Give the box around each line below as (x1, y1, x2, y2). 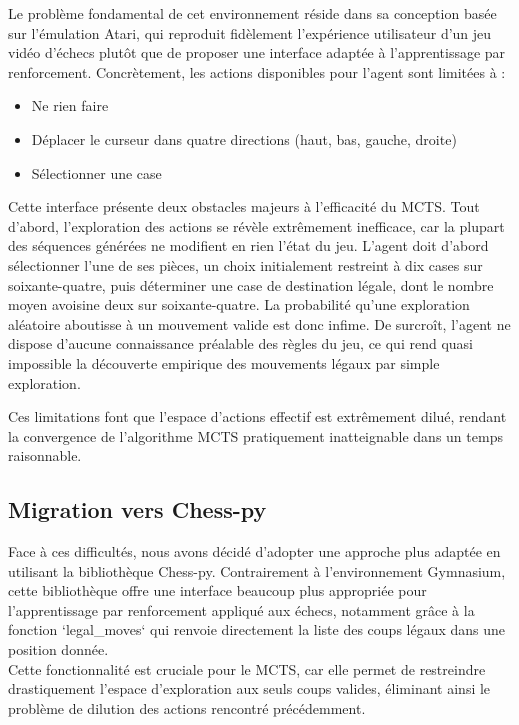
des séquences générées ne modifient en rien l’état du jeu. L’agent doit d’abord (8, 235, 489, 256)
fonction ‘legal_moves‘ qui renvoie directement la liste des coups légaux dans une (8, 619, 506, 640)
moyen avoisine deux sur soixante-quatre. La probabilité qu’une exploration (8, 294, 470, 315)
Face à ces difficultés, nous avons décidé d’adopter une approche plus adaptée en (8, 541, 501, 562)
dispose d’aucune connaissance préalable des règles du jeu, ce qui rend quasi (8, 333, 473, 354)
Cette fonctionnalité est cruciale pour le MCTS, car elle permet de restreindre (8, 658, 486, 679)
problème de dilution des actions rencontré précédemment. (8, 697, 366, 718)
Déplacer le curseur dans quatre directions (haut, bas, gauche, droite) (31, 128, 457, 149)
